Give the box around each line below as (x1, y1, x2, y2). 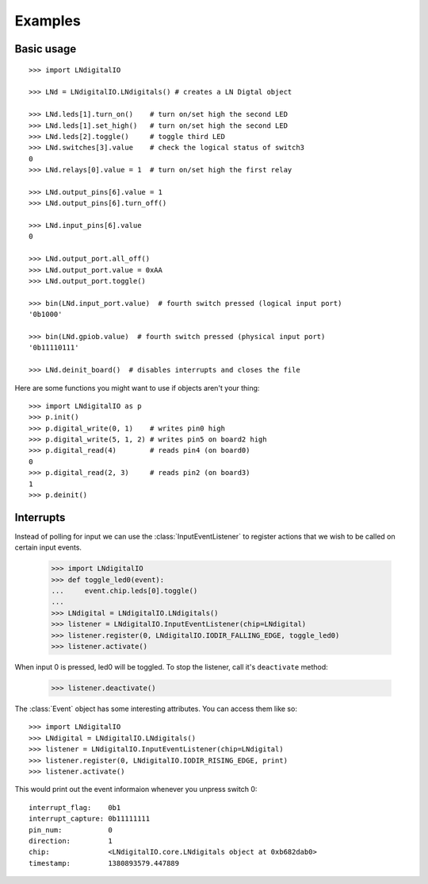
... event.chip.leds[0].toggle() (51, 586, 198, 596)
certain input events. (14, 542, 82, 552)
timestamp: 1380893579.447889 (29, 859, 180, 867)
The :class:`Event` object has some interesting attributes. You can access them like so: (14, 704, 297, 713)
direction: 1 (29, 836, 113, 845)
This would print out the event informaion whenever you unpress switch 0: (14, 785, 258, 794)
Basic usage (14, 42, 77, 56)
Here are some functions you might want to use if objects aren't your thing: (14, 383, 260, 392)
